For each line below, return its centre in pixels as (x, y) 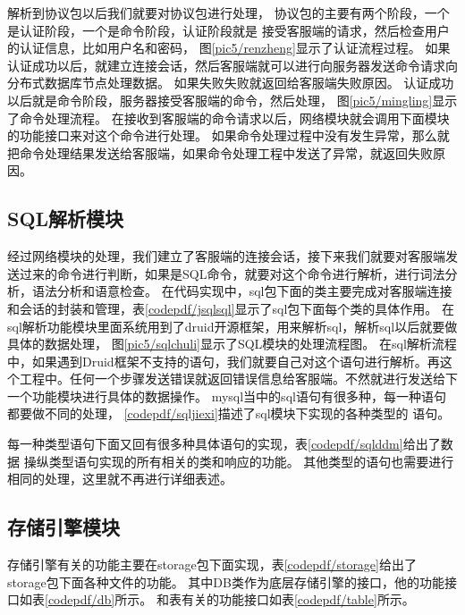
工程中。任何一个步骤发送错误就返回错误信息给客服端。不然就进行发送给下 (238, 379)
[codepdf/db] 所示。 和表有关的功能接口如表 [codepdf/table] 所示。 (230, 599)
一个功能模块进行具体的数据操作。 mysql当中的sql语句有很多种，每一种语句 (227, 396)
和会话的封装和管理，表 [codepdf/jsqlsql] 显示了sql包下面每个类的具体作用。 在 (231, 308)
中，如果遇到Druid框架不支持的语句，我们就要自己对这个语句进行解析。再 (224, 361)
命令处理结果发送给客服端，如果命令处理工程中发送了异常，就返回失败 (226, 152)
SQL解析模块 (66, 219)
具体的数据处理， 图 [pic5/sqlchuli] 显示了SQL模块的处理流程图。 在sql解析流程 (232, 344)
